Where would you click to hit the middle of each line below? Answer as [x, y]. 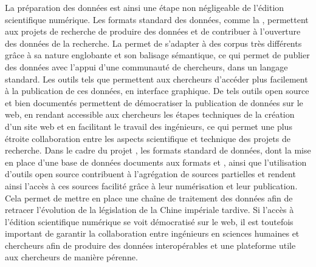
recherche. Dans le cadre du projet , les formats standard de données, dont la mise [158, 150]
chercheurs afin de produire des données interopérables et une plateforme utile [150, 245]
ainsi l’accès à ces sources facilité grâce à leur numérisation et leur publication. [151, 185]
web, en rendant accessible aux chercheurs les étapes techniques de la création [150, 114]
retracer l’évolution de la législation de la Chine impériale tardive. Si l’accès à [149, 210]
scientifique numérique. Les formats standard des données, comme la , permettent [157, 19]
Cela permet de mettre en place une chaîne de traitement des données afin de [149, 198]
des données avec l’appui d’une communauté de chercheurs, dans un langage [146, 66]
